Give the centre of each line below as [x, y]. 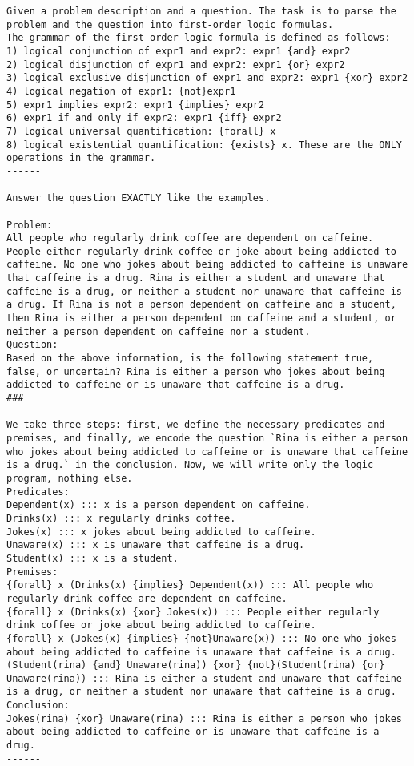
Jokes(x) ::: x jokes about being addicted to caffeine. [161, 532]
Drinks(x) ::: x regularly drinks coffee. [121, 518]
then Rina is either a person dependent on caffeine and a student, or [201, 318]
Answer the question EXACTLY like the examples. [139, 198]
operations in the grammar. [81, 158]
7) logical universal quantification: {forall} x [141, 131]
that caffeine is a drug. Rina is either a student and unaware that [196, 278]
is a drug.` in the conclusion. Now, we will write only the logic [190, 465]
